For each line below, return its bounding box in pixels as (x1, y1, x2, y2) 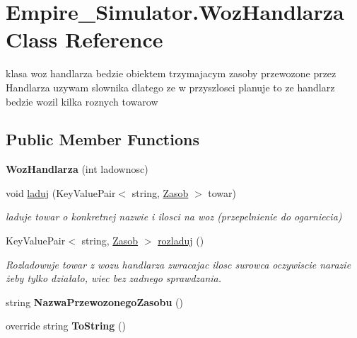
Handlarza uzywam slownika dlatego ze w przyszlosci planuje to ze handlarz (6, 79, 335, 94)
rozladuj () (158, 233, 204, 248)
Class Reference (6, 25, 163, 54)
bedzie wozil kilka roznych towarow (6, 94, 158, 108)
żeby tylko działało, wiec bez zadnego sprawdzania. (6, 271, 222, 286)
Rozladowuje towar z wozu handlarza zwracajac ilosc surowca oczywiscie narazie (6, 257, 351, 271)
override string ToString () (6, 318, 126, 333)
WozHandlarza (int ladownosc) (6, 162, 148, 176)
